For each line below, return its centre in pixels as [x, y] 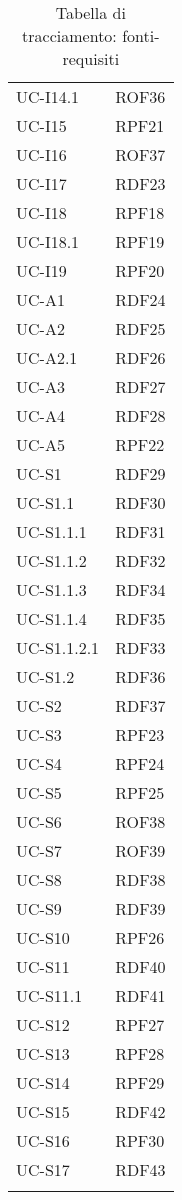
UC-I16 [41, 154]
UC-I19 [41, 270]
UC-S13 [43, 1053]
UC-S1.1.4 [51, 618]
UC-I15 [41, 125]
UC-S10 [43, 937]
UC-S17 [43, 1169]
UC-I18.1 [48, 241]
